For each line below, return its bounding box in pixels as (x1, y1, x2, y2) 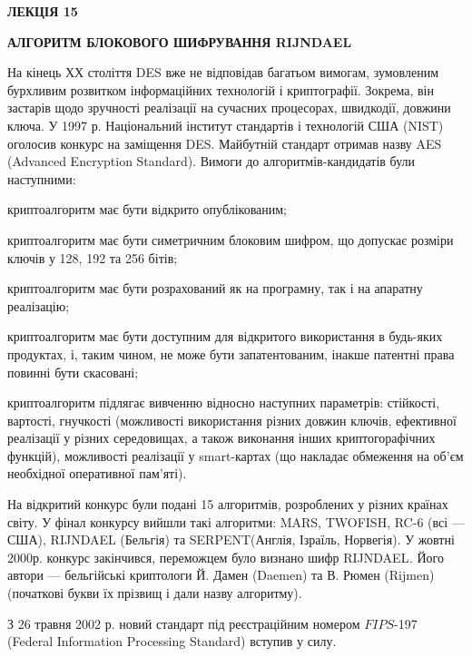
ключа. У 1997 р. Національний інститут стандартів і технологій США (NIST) (7, 115, 444, 134)
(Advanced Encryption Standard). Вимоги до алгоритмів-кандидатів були (7, 152, 415, 171)
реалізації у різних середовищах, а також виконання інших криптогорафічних (7, 428, 436, 447)
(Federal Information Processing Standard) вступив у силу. (7, 632, 337, 651)
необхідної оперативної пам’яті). (7, 464, 187, 483)
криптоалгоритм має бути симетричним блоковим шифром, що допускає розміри (7, 230, 454, 249)
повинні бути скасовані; (7, 362, 139, 381)
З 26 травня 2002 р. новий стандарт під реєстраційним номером (7, 613, 360, 632)
